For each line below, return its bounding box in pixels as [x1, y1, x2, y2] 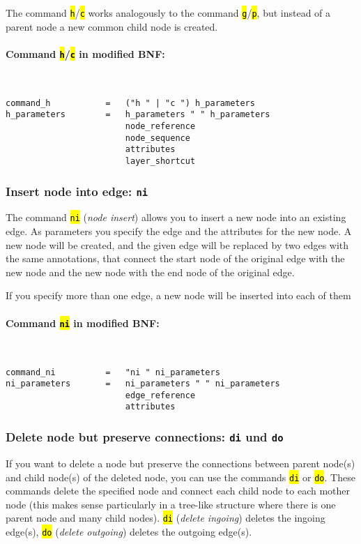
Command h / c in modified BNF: [6, 46, 165, 61]
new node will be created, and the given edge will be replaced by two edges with [6, 237, 349, 252]
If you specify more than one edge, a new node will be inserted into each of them [6, 288, 351, 303]
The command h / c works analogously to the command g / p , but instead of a [6, 6, 331, 20]
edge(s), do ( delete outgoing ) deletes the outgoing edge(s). [6, 524, 252, 538]
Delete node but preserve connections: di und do [6, 428, 284, 446]
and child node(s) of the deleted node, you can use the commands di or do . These [6, 469, 355, 484]
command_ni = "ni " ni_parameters [6, 367, 220, 377]
